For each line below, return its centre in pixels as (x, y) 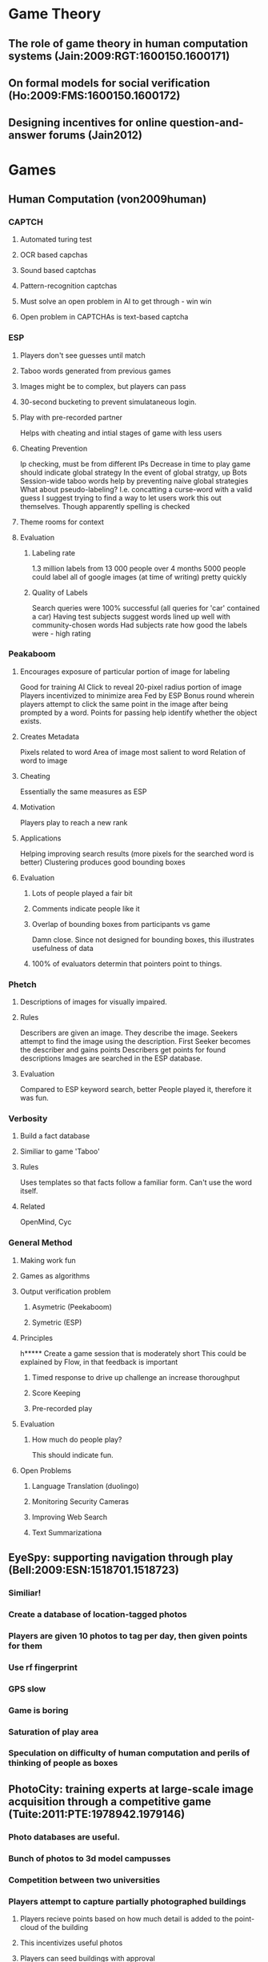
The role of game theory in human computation (128, 44)
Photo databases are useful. (64, 1836)
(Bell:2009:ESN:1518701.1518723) (94, 1570)
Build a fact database (55, 1136)
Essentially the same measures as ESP (83, 791)
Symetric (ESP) (57, 1322)
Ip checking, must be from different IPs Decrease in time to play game (135, 463)
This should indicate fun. (72, 1454)
